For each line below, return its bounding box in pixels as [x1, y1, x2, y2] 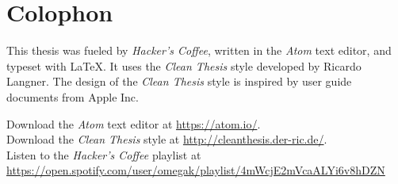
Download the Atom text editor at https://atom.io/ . [6, 115, 261, 132]
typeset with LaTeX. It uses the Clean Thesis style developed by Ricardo [6, 57, 362, 74]
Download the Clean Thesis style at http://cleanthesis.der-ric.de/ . [6, 131, 327, 148]
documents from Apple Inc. [6, 88, 139, 105]
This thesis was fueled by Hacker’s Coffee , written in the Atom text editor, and [6, 42, 392, 59]
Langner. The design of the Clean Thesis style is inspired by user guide [6, 73, 352, 90]
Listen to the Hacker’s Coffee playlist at [6, 146, 201, 163]
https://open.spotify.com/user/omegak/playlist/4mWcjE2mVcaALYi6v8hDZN [6, 162, 385, 178]
